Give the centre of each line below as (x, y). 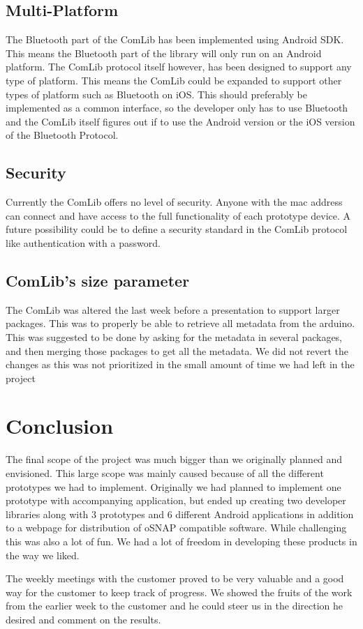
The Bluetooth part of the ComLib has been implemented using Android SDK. (175, 39)
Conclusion (60, 426)
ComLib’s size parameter (98, 280)
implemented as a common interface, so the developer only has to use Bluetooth (177, 108)
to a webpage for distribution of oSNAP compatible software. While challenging (176, 528)
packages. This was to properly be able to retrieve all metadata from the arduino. (180, 323)
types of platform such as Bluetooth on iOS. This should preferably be (157, 94)
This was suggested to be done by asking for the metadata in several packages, (174, 336)
